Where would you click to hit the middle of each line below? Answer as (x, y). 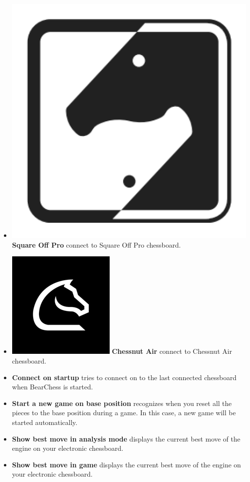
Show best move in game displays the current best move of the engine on (126, 464)
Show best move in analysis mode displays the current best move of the (126, 438)
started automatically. (45, 422)
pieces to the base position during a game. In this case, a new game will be (124, 413)
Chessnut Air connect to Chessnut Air (172, 351)
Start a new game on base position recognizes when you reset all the (122, 403)
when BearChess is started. (52, 387)
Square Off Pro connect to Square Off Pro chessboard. (96, 244)
